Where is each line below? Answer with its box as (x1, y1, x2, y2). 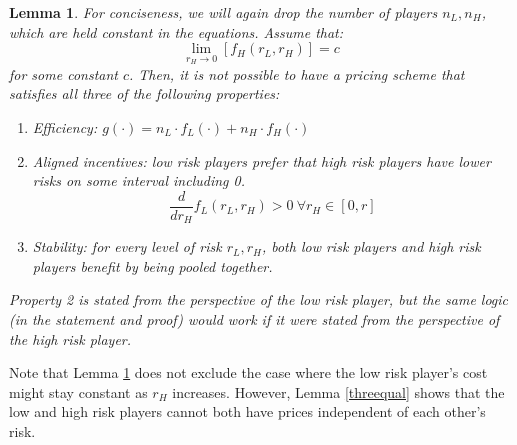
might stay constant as (9, 381, 148, 402)
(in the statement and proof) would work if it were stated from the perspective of (9, 309, 500, 330)
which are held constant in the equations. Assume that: (9, 21, 344, 42)
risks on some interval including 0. (32, 170, 246, 191)
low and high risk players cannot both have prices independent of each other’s (9, 401, 486, 422)
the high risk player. (9, 328, 132, 349)
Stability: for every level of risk (32, 236, 222, 257)
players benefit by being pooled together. (32, 255, 273, 276)
